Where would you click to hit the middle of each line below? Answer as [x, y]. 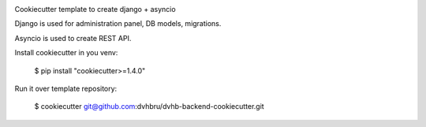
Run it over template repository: [66, 88]
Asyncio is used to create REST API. [73, 38]
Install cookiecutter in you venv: [66, 53]
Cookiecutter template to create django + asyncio [95, 9]
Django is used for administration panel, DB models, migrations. [118, 24]
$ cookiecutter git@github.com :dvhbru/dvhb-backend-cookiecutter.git [149, 106]
